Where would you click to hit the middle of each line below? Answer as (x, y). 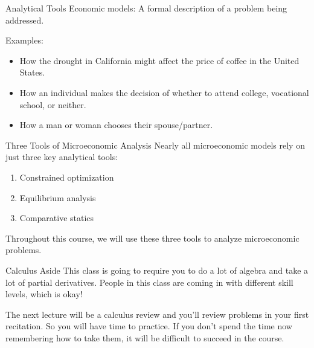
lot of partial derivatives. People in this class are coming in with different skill (149, 282)
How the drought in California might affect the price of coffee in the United (159, 60)
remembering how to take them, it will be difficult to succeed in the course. (145, 337)
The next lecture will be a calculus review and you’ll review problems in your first (157, 314)
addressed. (25, 20)
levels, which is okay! (44, 294)
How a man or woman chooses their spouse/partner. (116, 125)
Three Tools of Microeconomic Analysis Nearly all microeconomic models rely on (155, 145)
